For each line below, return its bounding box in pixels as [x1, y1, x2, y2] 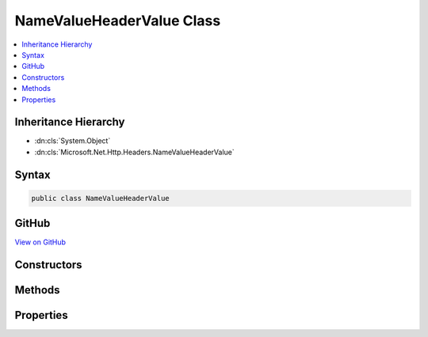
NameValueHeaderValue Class [14, 12, 221, 29]
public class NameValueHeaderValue [31, 194, 170, 203]
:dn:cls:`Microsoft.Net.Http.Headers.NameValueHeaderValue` [34, 147, 235, 157]
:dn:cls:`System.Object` [34, 136, 111, 146]
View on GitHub [14, 237, 67, 247]
